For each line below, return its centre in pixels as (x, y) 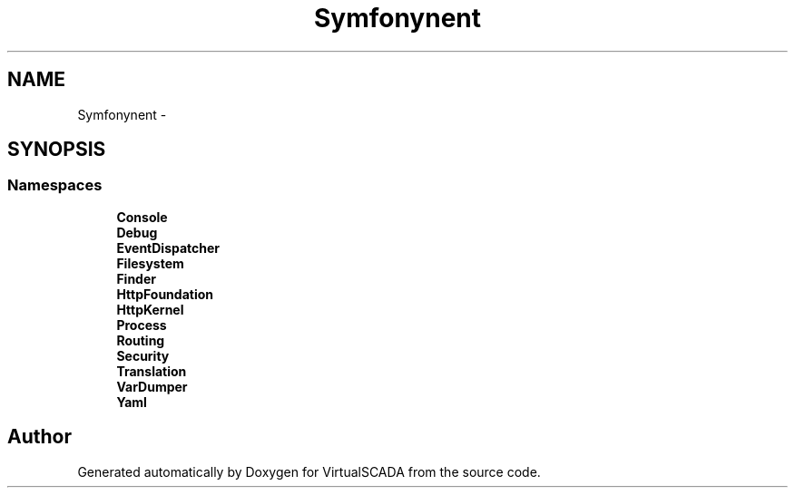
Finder (136, 278)
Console (142, 217)
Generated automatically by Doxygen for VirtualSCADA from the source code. (309, 471)
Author (39, 437)
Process (142, 325)
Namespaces (55, 185)
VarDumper (152, 386)
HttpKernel (150, 309)
